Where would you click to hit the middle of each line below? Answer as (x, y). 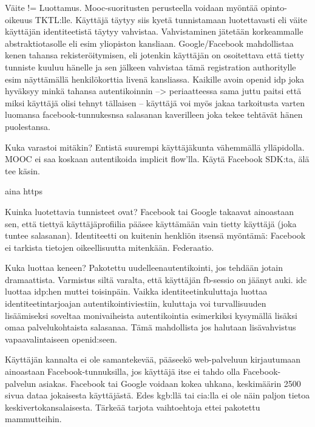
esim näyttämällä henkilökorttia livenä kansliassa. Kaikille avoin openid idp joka (155, 79)
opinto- (274, 7)
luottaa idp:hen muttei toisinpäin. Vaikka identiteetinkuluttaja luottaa (136, 291)
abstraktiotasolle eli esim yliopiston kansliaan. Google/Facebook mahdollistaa (149, 43)
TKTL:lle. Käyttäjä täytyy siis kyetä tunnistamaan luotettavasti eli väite (171, 19)
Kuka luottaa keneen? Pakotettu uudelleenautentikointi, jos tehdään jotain (144, 268)
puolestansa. (28, 126)
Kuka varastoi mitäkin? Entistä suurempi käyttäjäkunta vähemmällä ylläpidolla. (155, 147)
